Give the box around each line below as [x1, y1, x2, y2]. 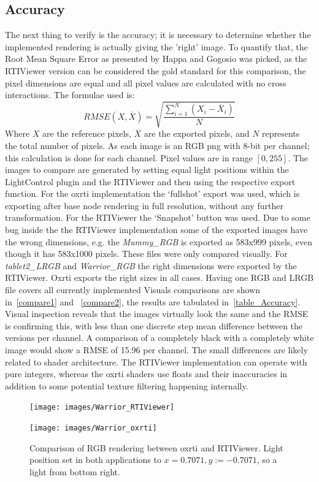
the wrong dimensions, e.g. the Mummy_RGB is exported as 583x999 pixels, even [5, 235, 313, 248]
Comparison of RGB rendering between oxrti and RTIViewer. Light [29, 441, 283, 454]
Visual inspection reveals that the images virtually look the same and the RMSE [5, 307, 309, 320]
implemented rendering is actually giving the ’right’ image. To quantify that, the [5, 40, 308, 53]
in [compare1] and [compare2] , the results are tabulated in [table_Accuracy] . [5, 295, 301, 308]
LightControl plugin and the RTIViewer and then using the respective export [5, 175, 296, 188]
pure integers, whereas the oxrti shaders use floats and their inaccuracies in [5, 367, 288, 380]
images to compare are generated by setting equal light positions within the [5, 163, 289, 176]
